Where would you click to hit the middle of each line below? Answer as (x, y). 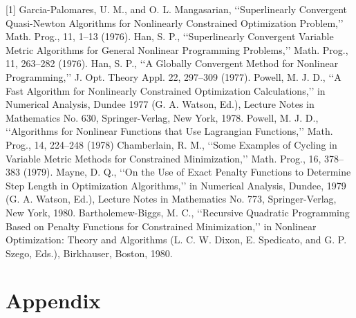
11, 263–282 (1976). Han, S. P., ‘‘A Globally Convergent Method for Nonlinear (172, 63)
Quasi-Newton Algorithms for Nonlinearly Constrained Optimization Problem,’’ (175, 22)
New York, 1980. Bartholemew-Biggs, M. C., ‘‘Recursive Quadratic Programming (178, 212)
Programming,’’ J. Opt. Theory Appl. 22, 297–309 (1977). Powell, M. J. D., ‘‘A (174, 76)
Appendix (53, 300)
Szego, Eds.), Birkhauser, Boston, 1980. (89, 253)
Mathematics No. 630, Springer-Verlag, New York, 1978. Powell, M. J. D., (162, 117)
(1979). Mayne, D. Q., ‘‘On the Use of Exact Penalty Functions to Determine (187, 172)
